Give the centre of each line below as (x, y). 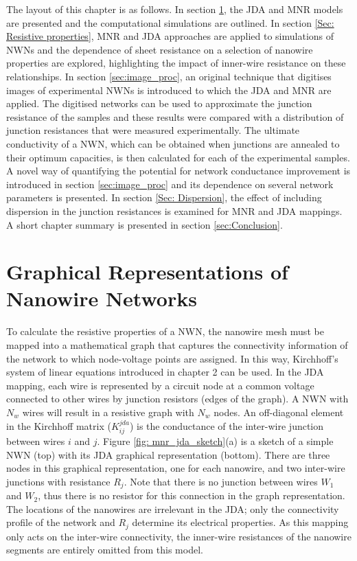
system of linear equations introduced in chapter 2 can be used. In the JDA (165, 372)
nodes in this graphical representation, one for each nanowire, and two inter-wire (176, 468)
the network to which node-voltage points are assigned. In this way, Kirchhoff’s (172, 358)
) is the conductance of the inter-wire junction (227, 425)
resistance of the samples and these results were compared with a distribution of (175, 116)
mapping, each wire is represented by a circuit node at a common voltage (160, 385)
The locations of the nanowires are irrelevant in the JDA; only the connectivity (173, 508)
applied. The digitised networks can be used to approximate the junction (159, 103)
